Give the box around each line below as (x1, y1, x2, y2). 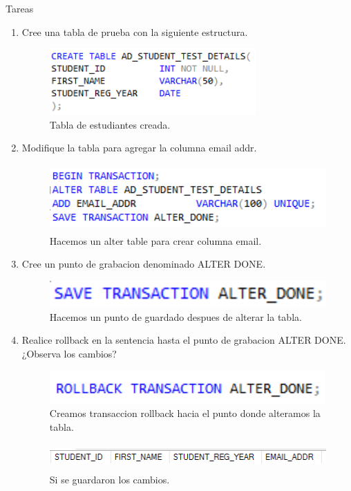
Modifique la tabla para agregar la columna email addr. (21, 140, 257, 155)
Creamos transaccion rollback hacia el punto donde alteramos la (49, 406, 321, 420)
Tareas (6, 1, 34, 15)
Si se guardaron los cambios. (49, 472, 170, 487)
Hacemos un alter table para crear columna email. (49, 233, 262, 248)
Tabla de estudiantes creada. (49, 117, 171, 131)
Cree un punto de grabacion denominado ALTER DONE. (21, 257, 266, 271)
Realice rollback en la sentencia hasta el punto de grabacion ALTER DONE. (21, 333, 346, 347)
